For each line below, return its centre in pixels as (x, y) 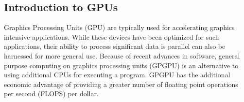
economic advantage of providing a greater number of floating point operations (121, 84)
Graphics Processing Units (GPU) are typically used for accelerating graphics (119, 27)
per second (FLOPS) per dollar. (51, 94)
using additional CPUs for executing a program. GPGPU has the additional (117, 75)
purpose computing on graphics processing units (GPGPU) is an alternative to (121, 65)
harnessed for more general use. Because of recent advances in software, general (122, 55)
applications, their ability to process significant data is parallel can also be (115, 46)
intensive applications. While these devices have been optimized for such (112, 36)
